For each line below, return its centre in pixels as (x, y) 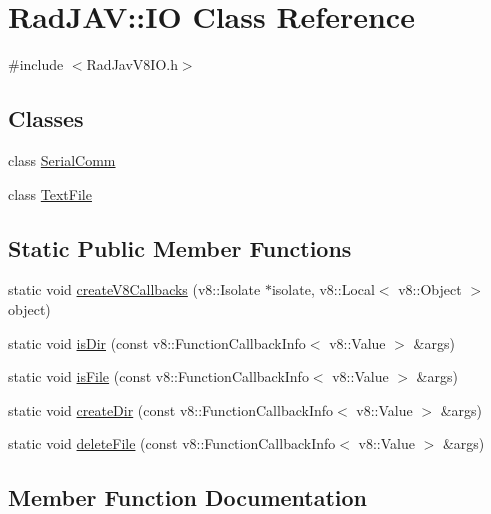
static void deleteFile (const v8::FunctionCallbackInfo (172, 443)
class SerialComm (62, 159)
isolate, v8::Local (323, 289)
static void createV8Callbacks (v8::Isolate (134, 289)
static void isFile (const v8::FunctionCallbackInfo (158, 376)
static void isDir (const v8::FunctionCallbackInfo (157, 342)
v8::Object (430, 289)
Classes (46, 118)
